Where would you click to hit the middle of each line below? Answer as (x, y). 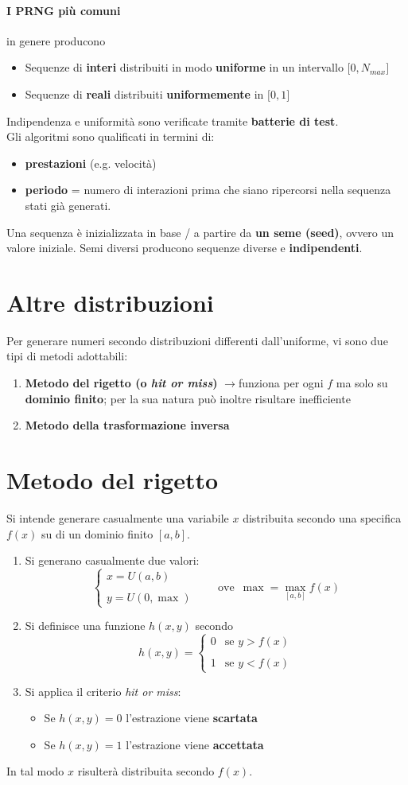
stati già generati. (68, 205)
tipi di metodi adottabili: (67, 356)
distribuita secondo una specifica (322, 517)
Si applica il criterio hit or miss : (103, 691)
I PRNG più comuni (64, 10)
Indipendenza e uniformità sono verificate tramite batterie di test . (173, 120)
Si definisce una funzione (85, 626)
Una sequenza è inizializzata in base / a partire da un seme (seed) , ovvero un (200, 232)
